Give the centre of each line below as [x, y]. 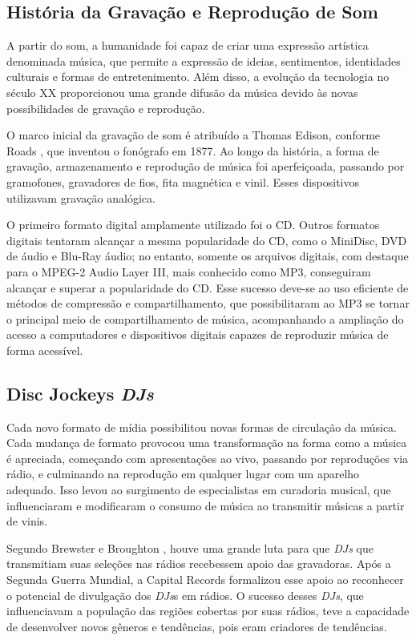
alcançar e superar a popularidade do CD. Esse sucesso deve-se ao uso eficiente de [208, 287]
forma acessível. [45, 350]
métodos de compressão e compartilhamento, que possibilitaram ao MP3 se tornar [208, 303]
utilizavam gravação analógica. [81, 197]
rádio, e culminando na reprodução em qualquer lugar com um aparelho [183, 474]
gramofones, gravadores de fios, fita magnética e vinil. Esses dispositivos [183, 181]
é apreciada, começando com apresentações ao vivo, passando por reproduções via [208, 458]
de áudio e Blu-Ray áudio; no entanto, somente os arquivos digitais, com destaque [208, 256]
